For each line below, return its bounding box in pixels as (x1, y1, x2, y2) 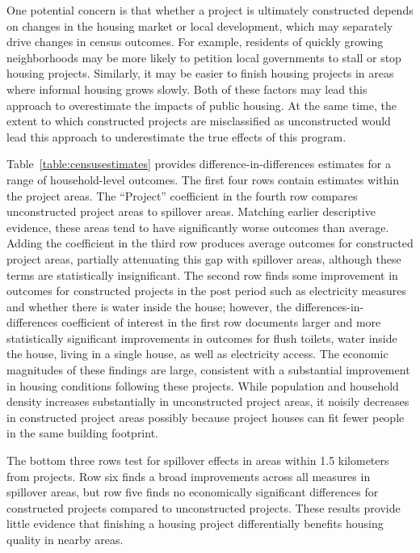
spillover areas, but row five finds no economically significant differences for (6, 483, 379, 500)
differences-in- (295, 298, 364, 314)
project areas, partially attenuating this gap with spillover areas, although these (6, 250, 401, 267)
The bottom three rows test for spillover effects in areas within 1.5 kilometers (6, 452, 389, 469)
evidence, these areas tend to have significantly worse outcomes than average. (6, 218, 389, 235)
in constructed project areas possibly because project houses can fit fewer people (6, 408, 405, 425)
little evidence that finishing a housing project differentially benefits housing (6, 515, 384, 532)
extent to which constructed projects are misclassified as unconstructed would (6, 112, 391, 129)
